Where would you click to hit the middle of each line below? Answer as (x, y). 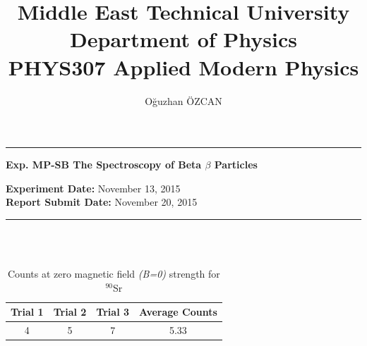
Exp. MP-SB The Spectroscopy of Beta (104, 165)
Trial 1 (27, 312)
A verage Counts (178, 312)
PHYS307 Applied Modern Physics (183, 67)
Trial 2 (70, 312)
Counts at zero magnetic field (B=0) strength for (114, 274)
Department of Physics (183, 39)
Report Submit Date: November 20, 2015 (102, 202)
